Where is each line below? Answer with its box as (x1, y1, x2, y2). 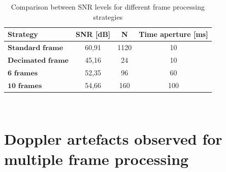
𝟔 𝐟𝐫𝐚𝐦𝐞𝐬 (8, 69, 38, 77)
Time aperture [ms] (139, 29, 208, 39)
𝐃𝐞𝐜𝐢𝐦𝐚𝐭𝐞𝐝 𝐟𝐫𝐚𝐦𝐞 (8, 57, 69, 64)
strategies (93, 11, 123, 22)
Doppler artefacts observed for (4, 128, 222, 149)
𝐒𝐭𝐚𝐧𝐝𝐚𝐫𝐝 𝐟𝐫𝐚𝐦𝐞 (8, 45, 63, 52)
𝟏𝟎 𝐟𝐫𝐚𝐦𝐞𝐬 (8, 82, 42, 90)
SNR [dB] (75, 29, 111, 39)
